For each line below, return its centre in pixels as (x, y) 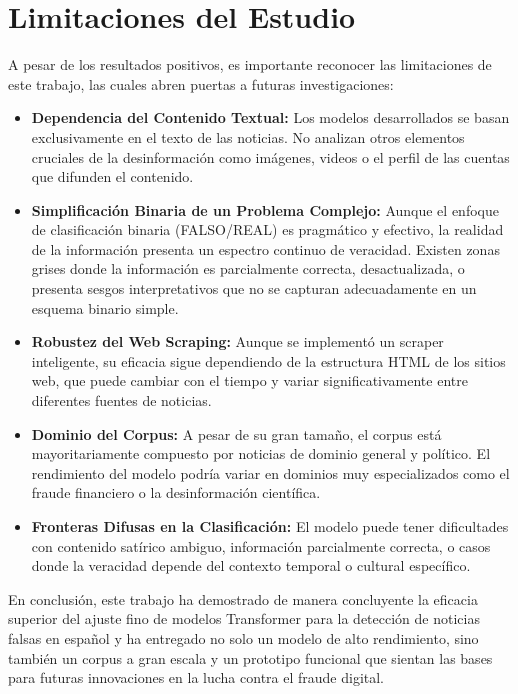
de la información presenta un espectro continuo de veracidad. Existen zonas (265, 248)
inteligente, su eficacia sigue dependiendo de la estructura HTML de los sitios (268, 360)
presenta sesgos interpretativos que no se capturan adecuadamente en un (254, 288)
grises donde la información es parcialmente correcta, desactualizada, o (248, 268)
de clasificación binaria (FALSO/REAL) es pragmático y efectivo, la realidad (267, 229)
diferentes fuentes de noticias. (121, 400)
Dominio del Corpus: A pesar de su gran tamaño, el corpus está (236, 433)
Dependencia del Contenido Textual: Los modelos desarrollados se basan (270, 117)
